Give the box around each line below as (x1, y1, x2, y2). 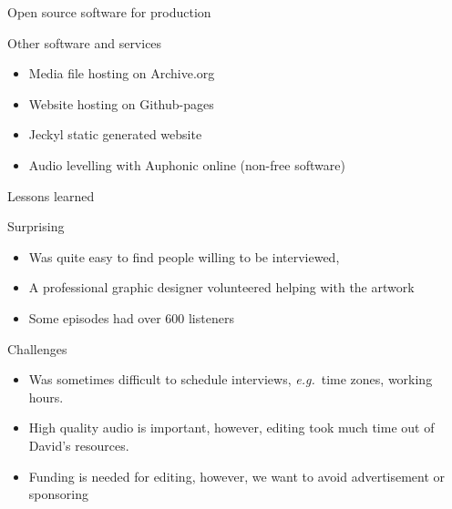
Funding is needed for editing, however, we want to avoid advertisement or (28, 466, 446, 485)
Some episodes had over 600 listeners (28, 308, 234, 327)
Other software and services (7, 33, 162, 52)
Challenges (7, 339, 67, 358)
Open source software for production (7, 3, 211, 21)
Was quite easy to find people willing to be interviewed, (28, 247, 340, 266)
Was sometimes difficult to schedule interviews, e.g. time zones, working (28, 370, 433, 389)
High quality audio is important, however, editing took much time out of (28, 418, 435, 437)
